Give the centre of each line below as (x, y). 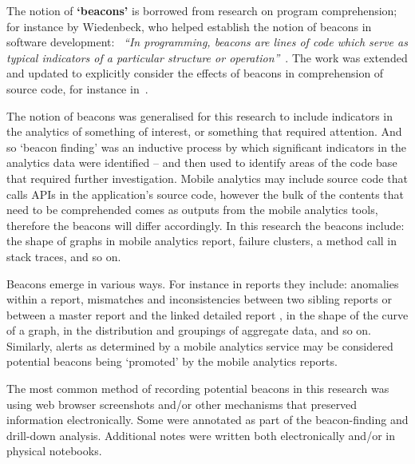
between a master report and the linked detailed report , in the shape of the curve (207, 314)
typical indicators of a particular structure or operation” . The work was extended (207, 57)
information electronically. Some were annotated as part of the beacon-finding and (207, 420)
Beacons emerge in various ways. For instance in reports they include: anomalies (203, 283)
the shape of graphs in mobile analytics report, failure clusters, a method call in (202, 241)
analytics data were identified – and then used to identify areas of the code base (202, 163)
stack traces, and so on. (64, 256)
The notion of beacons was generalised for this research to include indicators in (200, 115)
